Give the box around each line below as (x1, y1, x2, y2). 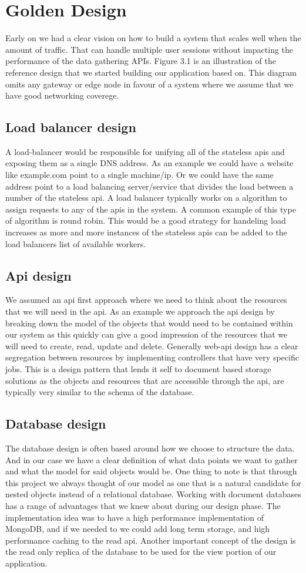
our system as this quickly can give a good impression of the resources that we (5, 328, 288, 341)
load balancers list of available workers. (5, 237, 146, 250)
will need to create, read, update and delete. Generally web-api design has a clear (5, 339, 298, 352)
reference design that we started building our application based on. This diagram (5, 66, 297, 78)
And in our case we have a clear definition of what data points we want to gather (5, 453, 298, 466)
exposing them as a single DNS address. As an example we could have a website (5, 157, 294, 169)
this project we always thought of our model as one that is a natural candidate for (5, 476, 301, 488)
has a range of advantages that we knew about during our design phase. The (5, 499, 281, 511)
